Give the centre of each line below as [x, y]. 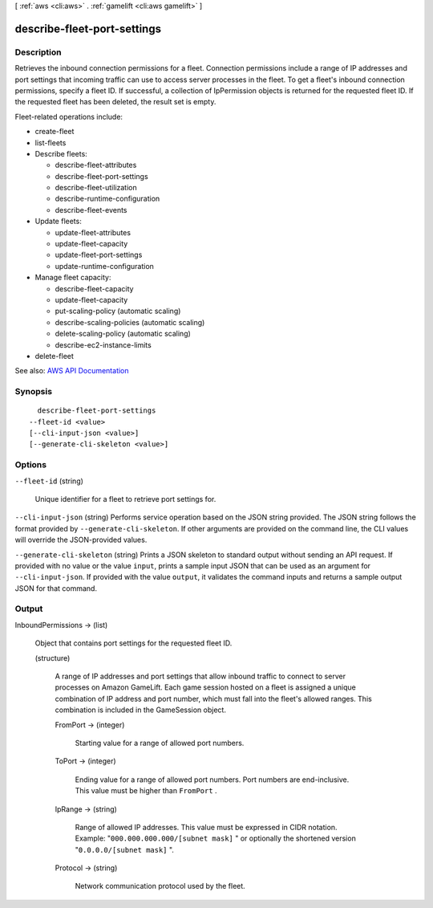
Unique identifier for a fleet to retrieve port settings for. [125, 499]
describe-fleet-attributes [96, 165]
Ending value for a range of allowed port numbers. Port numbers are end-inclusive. [212, 780]
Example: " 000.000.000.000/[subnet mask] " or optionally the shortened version [215, 838]
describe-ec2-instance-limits [103, 344]
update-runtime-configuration [104, 266]
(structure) [53, 658]
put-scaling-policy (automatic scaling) [118, 311]
